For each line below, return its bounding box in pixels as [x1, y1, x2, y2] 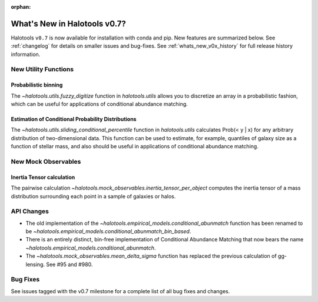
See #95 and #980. [46, 261, 93, 268]
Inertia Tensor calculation [11, 174, 75, 181]
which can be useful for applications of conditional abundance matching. [11, 101, 188, 108]
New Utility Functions [11, 65, 74, 74]
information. [11, 51, 41, 58]
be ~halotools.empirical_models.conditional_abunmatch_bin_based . [25, 228, 191, 235]
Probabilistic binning [11, 81, 63, 88]
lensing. [25, 261, 45, 268]
